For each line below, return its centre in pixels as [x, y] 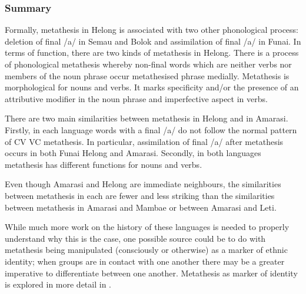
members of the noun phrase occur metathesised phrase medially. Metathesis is [147, 75]
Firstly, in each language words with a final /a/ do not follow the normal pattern [151, 129]
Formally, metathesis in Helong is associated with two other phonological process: [152, 30]
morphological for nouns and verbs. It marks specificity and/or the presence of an [152, 87]
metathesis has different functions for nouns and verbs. [104, 164]
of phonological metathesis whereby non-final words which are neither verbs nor [148, 64]
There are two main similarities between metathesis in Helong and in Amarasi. [147, 118]
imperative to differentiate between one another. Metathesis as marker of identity [151, 273]
